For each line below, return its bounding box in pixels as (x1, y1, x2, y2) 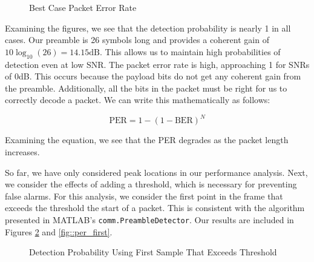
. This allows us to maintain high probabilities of (99, 45, 281, 58)
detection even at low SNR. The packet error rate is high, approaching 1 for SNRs (5, 58, 310, 70)
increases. (5, 146, 40, 158)
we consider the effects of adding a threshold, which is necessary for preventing (5, 178, 297, 190)
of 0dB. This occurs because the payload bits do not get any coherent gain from (5, 70, 301, 82)
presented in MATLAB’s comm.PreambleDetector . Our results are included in (5, 213, 294, 226)
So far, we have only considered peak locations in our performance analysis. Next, (5, 166, 308, 178)
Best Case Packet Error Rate (29, 1, 137, 13)
